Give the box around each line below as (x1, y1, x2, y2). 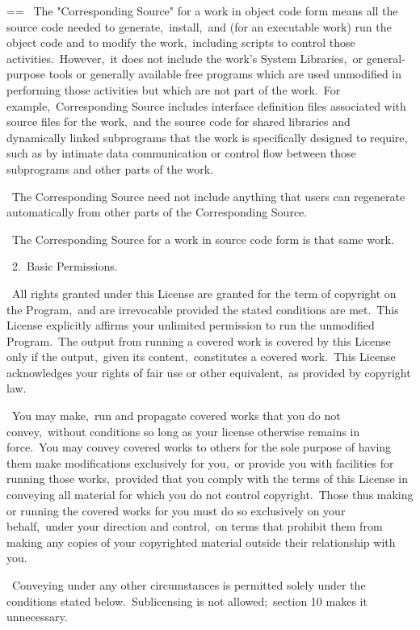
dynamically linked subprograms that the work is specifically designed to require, (6, 128, 408, 145)
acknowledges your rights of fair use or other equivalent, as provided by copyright (6, 363, 411, 380)
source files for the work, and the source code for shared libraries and (6, 113, 351, 130)
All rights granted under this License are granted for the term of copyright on (11, 284, 397, 301)
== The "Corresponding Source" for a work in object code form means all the (6, 2, 398, 19)
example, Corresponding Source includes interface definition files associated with (6, 97, 406, 114)
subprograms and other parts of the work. (6, 160, 213, 177)
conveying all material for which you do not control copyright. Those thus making (6, 486, 414, 503)
